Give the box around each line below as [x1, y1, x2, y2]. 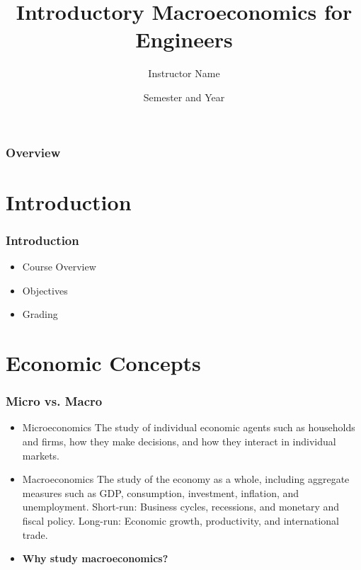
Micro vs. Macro [6, 392, 103, 410]
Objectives [22, 283, 68, 297]
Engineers [135, 25, 233, 54]
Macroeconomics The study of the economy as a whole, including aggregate [22, 472, 350, 486]
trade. [22, 527, 48, 542]
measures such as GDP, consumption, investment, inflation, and [22, 485, 299, 500]
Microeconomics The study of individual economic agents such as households [22, 420, 355, 435]
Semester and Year [143, 89, 225, 104]
